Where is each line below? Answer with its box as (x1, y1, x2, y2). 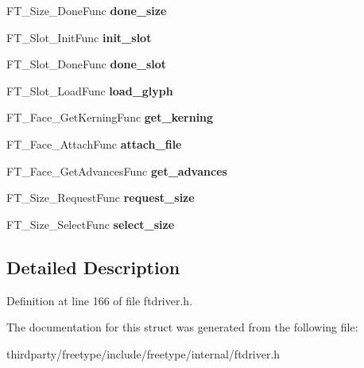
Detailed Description (6, 254, 180, 279)
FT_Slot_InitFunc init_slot (6, 29, 152, 45)
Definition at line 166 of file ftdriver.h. (6, 292, 193, 308)
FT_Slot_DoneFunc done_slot (6, 56, 167, 72)
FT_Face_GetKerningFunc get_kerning (6, 109, 214, 126)
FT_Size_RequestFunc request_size (6, 189, 195, 206)
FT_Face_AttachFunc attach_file (6, 135, 182, 152)
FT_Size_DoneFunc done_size (6, 2, 167, 18)
